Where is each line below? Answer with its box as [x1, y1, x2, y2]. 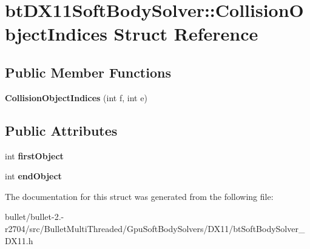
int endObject [5, 170, 62, 182]
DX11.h [5, 234, 33, 247]
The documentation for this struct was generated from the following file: [5, 190, 274, 202]
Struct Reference [113, 21, 258, 46]
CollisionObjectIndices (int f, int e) [5, 91, 147, 104]
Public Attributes [5, 121, 118, 139]
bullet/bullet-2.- [5, 210, 64, 223]
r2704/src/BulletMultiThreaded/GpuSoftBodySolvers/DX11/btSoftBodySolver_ [5, 222, 305, 234]
